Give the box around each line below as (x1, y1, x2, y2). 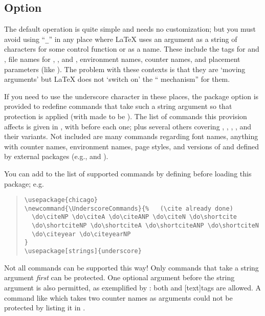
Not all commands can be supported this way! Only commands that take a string (4, 262, 259, 273)
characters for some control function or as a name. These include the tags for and (4, 43, 259, 54)
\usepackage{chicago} (24, 196, 98, 204)
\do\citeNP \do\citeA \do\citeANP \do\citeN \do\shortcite (32, 213, 237, 221)
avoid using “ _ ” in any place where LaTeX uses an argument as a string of (4, 33, 237, 44)
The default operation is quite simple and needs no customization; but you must (4, 24, 256, 34)
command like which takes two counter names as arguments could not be (4, 292, 233, 303)
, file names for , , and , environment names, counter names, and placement (4, 54, 240, 64)
